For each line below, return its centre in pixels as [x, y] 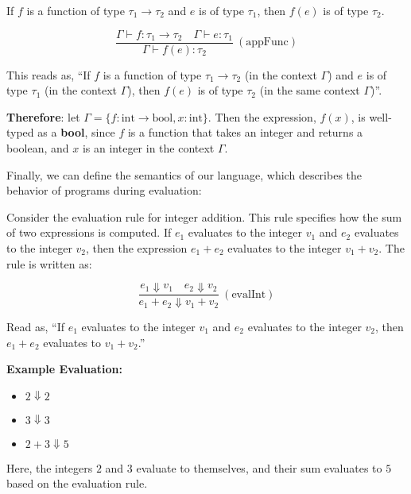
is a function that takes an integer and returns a [245, 132]
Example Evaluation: [64, 369]
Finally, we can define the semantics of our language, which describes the [184, 174]
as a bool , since [76, 132]
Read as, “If [35, 326]
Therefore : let [43, 116]
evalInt [249, 294]
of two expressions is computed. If [89, 232]
